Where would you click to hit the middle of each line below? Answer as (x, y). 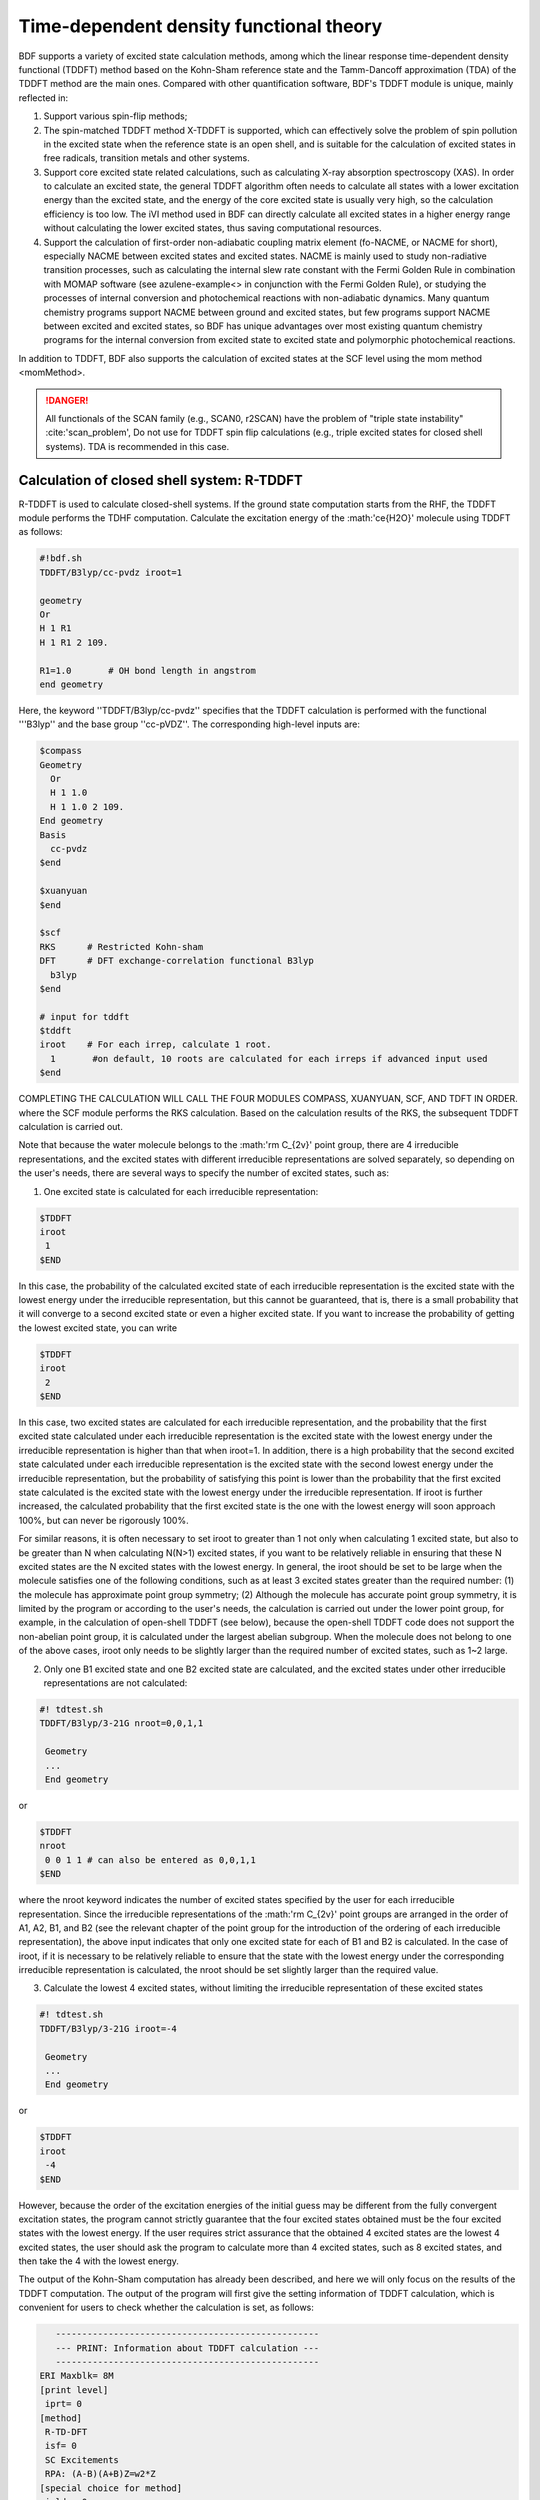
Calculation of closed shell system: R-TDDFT (161, 480)
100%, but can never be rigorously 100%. (103, 1520)
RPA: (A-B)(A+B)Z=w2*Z (101, 2474)
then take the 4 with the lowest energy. (99, 2261)
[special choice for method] (111, 2488)
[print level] (74, 2389)
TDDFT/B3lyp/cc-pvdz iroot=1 (111, 572)
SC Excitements (82, 2459)
